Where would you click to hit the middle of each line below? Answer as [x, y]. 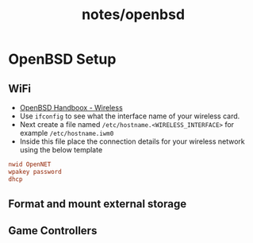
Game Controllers [53, 231]
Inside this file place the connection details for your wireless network [132, 141]
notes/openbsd [133, 15]
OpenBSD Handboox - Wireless [71, 108]
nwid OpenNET [30, 164]
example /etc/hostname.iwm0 [67, 133]
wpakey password [35, 172]
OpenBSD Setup [62, 59]
